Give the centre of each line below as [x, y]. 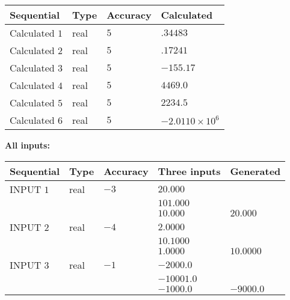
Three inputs [189, 171]
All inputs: [27, 145]
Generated [255, 171]
